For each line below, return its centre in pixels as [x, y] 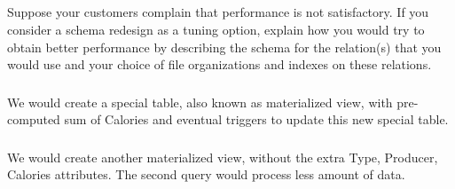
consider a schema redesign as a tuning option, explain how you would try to [216, 29]
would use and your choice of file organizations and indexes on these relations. [220, 64]
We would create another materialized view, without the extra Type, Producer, [223, 157]
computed [34, 119]
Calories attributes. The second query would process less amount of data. [206, 174]
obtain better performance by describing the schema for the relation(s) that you [224, 47]
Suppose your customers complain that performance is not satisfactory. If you [218, 12]
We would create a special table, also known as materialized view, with [200, 102]
